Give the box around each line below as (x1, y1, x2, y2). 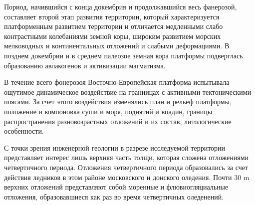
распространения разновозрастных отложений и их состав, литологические (4, 116, 232, 126)
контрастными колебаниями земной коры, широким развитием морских (4, 30, 221, 41)
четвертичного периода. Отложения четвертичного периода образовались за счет (4, 162, 249, 172)
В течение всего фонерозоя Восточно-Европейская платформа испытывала (4, 77, 230, 87)
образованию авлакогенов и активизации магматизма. (4, 60, 166, 70)
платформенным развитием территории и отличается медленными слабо (4, 21, 223, 31)
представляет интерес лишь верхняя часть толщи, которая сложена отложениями (4, 152, 249, 163)
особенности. (4, 126, 44, 136)
